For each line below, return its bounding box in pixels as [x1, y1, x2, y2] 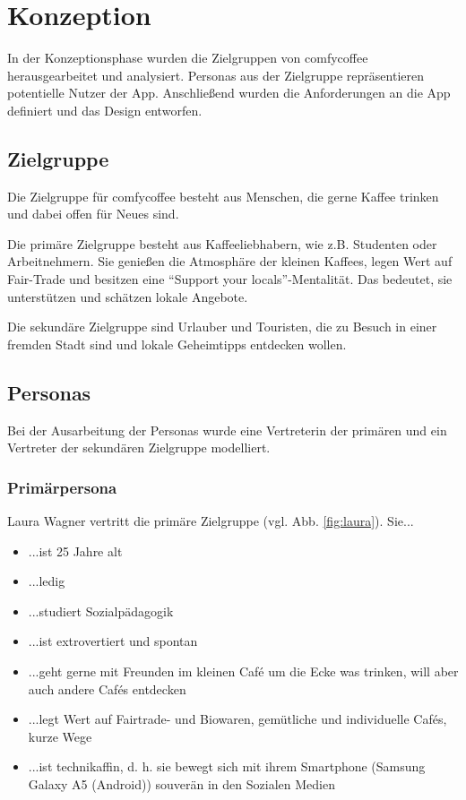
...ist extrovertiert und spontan [28, 632, 198, 650]
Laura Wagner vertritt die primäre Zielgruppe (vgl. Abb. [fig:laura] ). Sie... [7, 512, 414, 530]
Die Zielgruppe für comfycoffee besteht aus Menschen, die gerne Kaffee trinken [7, 186, 439, 205]
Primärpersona [7, 476, 117, 498]
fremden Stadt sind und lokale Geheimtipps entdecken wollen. [7, 334, 347, 353]
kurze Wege [28, 727, 92, 745]
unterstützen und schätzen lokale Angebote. [7, 287, 248, 305]
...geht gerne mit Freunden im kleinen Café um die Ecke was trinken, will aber [28, 662, 459, 681]
